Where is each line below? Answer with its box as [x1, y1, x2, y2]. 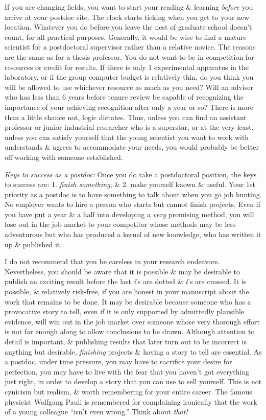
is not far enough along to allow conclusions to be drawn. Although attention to [5, 326, 255, 337]
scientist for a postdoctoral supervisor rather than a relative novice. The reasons [5, 41, 256, 52]
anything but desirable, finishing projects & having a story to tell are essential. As [5, 346, 262, 357]
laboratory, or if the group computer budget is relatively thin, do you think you [5, 72, 254, 82]
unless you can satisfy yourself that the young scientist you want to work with [5, 131, 249, 142]
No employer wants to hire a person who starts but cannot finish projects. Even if [5, 199, 260, 209]
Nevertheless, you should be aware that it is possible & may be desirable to [5, 266, 240, 276]
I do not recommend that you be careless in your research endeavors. [5, 256, 220, 267]
